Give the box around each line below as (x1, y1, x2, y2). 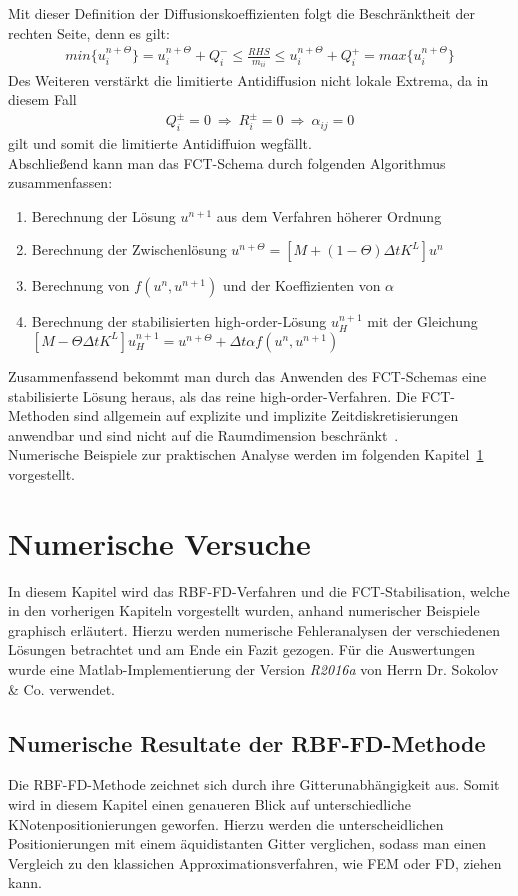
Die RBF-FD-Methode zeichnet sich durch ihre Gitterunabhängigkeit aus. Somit (8, 774, 500, 795)
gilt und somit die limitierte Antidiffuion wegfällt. (8, 133, 312, 154)
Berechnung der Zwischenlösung (31, 239, 227, 260)
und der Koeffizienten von (222, 275, 381, 296)
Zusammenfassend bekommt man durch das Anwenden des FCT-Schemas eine (8, 365, 487, 386)
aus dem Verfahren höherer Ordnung (216, 205, 442, 226)
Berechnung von (31, 275, 130, 296)
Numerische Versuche (8, 522, 311, 563)
